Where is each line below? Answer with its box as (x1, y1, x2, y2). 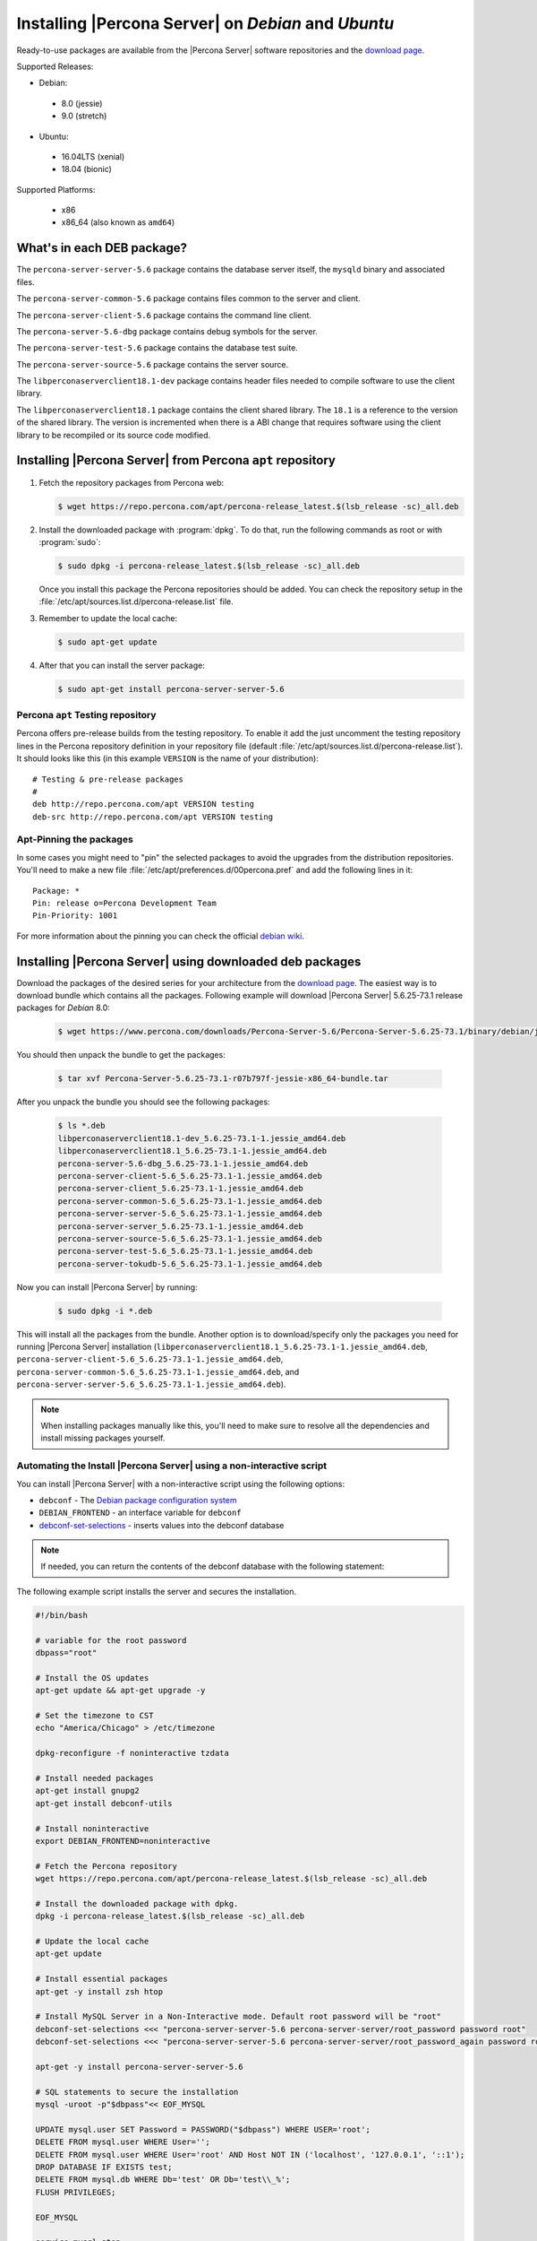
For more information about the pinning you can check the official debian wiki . (16, 930, 304, 941)
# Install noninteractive (35, 1823, 149, 1833)
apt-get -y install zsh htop (35, 1986, 164, 1996)
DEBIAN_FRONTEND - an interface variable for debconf (38, 1507, 242, 1519)
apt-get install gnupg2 (35, 1786, 141, 1796)
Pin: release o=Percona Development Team (32, 898, 217, 909)
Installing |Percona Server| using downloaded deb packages (16, 954, 362, 969)
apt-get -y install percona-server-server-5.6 (35, 2062, 243, 2072)
